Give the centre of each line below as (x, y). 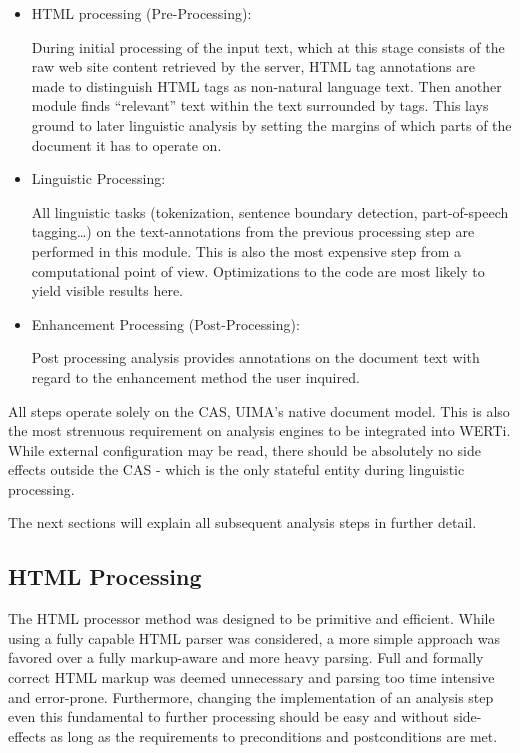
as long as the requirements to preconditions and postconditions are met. (274, 735)
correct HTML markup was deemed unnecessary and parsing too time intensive (251, 677)
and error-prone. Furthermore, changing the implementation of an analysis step (251, 696)
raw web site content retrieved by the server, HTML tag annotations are (253, 66)
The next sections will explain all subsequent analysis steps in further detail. (242, 522)
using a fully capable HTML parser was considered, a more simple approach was (254, 637)
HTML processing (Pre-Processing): (141, 13)
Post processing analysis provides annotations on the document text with (255, 357)
